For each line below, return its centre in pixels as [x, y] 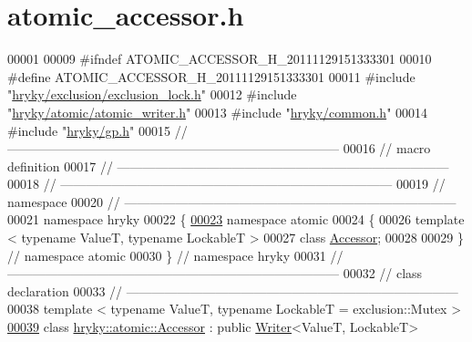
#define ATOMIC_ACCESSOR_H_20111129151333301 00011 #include [211, 76]
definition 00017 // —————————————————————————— [228, 166]
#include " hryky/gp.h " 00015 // [97, 130]
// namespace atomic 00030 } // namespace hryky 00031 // [175, 255]
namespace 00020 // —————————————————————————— [232, 201]
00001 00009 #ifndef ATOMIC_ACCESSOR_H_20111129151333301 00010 [220, 59]
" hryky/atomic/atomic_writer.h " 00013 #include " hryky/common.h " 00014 [218, 112]
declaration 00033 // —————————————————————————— [233, 290]
